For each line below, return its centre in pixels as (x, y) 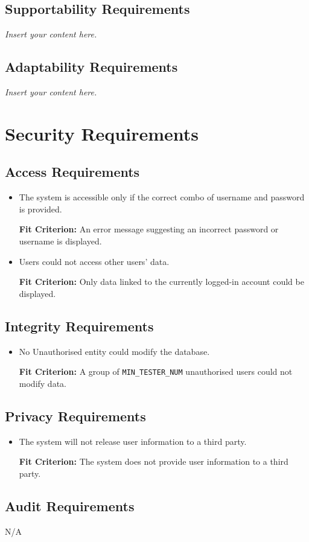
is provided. (40, 209)
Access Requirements (72, 172)
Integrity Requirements (79, 326)
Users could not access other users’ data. (94, 261)
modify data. (43, 383)
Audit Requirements (70, 505)
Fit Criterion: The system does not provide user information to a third (154, 461)
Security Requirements (102, 133)
